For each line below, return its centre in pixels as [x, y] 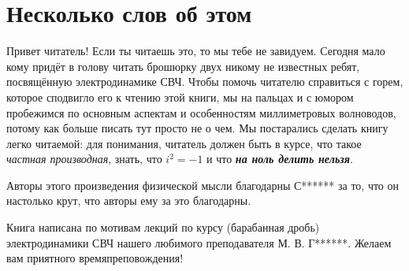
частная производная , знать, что [84, 159]
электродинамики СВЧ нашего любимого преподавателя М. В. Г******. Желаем [199, 242]
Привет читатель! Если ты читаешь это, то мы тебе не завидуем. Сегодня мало [196, 51]
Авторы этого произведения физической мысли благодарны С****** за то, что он [203, 185]
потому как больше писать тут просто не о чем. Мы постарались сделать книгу [197, 128]
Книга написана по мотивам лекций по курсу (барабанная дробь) [163, 227]
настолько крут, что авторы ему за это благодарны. [129, 200]
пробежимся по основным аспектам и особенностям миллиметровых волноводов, [201, 112]
